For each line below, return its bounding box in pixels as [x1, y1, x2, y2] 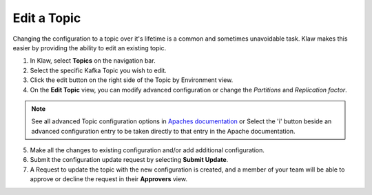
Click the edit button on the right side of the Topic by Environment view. [30, 76, 234, 84]
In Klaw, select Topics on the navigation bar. [30, 57, 156, 65]
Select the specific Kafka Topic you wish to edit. [30, 66, 167, 74]
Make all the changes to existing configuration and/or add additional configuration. [30, 146, 265, 154]
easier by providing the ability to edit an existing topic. [12, 43, 167, 52]
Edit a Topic [12, 10, 81, 25]
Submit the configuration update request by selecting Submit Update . [30, 156, 229, 164]
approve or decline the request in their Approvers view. [30, 175, 188, 183]
